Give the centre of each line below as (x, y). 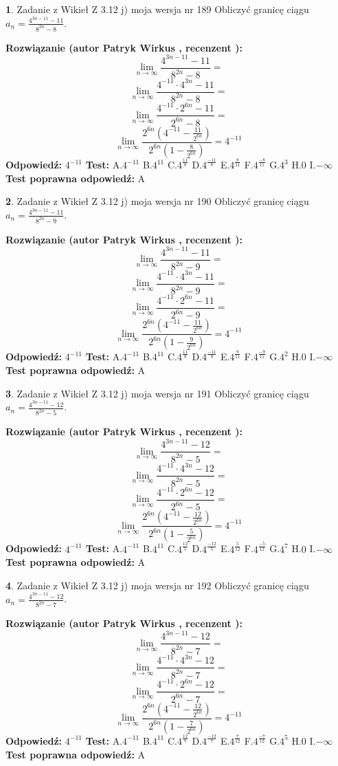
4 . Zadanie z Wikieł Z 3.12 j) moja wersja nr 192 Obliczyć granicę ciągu (157, 585)
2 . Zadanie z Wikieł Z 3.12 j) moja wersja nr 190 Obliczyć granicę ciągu (157, 201)
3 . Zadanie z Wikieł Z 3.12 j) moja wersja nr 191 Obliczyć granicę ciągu (157, 393)
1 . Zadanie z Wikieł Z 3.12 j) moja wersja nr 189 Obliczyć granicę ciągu (157, 9)
